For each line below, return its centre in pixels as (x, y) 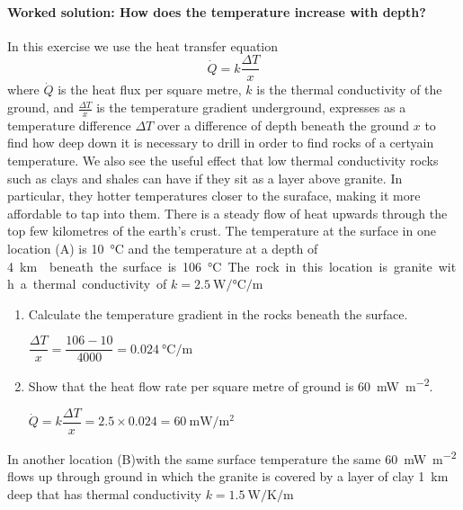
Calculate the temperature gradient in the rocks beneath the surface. (218, 313)
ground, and (40, 107)
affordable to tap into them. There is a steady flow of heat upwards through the (227, 213)
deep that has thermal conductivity (104, 493)
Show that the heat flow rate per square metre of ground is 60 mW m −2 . (231, 385)
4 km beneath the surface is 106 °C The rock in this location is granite (220, 266)
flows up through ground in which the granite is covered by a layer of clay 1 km (228, 476)
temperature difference (69, 125)
